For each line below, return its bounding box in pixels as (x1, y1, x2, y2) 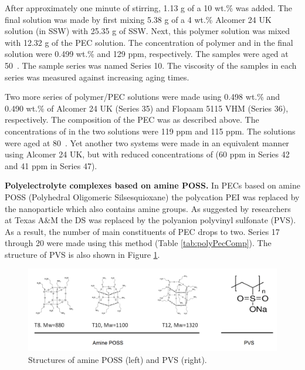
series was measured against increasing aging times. (5, 70, 189, 83)
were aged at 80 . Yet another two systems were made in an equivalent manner (5, 136, 289, 149)
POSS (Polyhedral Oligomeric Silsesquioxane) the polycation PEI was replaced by (5, 190, 300, 203)
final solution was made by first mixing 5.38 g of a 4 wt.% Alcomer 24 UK (5, 13, 272, 25)
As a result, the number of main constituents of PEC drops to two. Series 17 (5, 225, 280, 237)
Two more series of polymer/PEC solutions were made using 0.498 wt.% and (5, 90, 280, 103)
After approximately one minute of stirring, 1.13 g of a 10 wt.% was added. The (5, 2, 292, 14)
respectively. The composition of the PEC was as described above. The (5, 113, 259, 126)
